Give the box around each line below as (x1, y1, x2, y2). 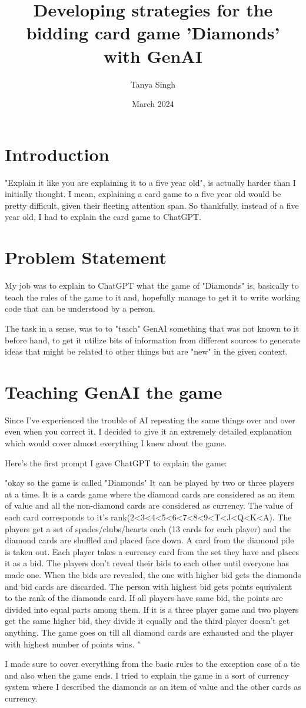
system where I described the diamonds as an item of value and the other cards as (5, 680, 301, 693)
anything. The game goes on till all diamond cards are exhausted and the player (5, 626, 294, 638)
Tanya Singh (130, 78, 176, 90)
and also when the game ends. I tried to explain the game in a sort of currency (5, 669, 289, 681)
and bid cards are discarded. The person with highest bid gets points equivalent (5, 580, 292, 592)
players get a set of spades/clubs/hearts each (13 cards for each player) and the (5, 522, 291, 535)
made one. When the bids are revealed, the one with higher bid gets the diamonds (5, 568, 301, 580)
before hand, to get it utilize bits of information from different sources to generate (5, 333, 300, 346)
